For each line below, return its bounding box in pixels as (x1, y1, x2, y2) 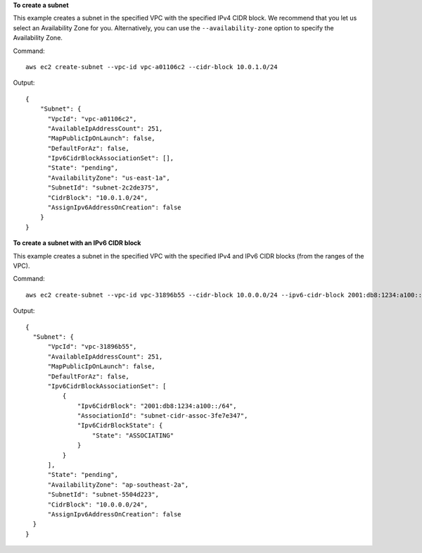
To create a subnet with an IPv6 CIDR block (13, 239, 141, 247)
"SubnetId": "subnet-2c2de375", (47, 184, 160, 192)
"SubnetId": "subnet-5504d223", (47, 490, 160, 499)
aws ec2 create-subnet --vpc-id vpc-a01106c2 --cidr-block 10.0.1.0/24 (25, 63, 278, 70)
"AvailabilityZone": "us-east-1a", (47, 173, 170, 182)
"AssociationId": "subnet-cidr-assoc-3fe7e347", (77, 412, 248, 420)
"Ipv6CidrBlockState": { (77, 421, 163, 430)
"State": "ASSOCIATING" (91, 431, 174, 440)
